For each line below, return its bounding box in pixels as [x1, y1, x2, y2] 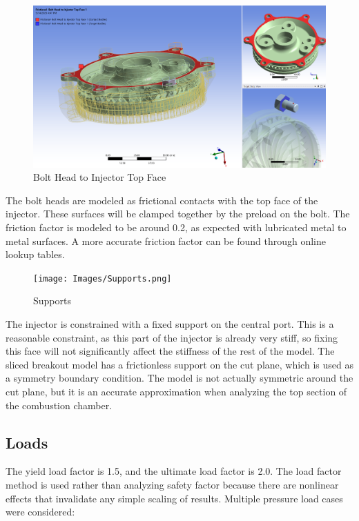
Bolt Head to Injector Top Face [33, 170, 166, 184]
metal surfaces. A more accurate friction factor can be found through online [6, 233, 326, 248]
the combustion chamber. [6, 397, 113, 412]
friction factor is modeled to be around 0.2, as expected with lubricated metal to [6, 219, 347, 234]
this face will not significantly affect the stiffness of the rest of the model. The [6, 344, 335, 358]
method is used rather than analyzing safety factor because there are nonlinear [6, 477, 339, 491]
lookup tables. [6, 247, 65, 262]
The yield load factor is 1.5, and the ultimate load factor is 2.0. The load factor [6, 464, 342, 478]
